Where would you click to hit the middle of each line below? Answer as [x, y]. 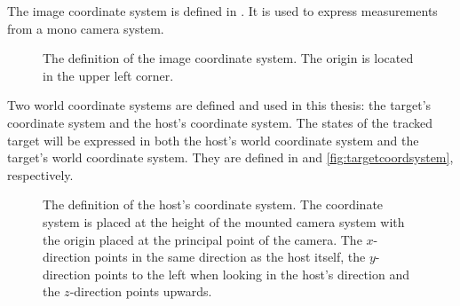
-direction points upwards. [141, 291]
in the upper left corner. [108, 75]
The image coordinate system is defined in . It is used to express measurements [222, 11]
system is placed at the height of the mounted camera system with [224, 221]
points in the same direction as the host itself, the [230, 257]
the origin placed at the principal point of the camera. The [202, 239]
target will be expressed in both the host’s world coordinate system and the [213, 140]
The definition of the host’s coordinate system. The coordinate [213, 204]
